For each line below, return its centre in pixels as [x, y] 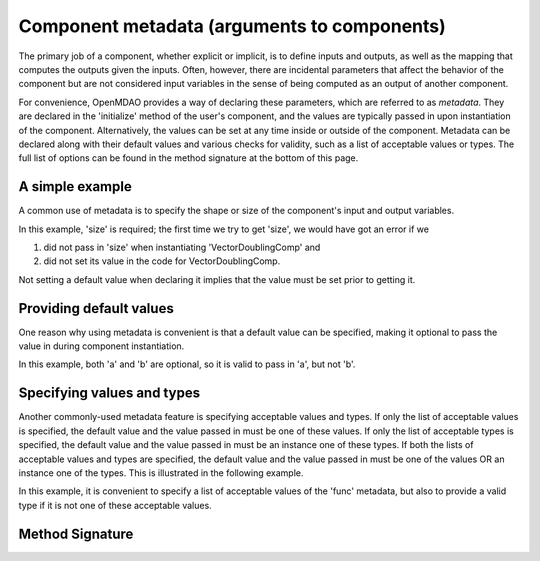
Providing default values [96, 308]
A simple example [75, 186]
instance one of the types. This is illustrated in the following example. [161, 472]
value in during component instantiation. [101, 346]
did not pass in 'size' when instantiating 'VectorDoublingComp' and [182, 247]
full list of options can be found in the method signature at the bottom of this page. [188, 158]
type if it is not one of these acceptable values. [115, 505]
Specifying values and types [109, 393]
